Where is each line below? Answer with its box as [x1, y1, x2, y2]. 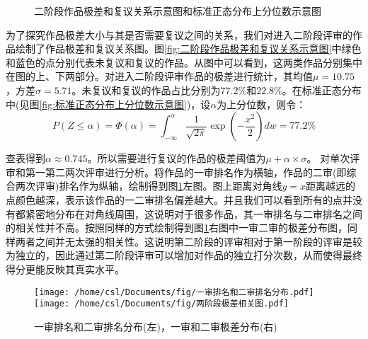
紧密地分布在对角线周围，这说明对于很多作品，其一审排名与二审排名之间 [25, 206, 362, 221]
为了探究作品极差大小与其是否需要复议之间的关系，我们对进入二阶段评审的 [6, 27, 352, 42]
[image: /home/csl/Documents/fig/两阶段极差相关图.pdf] [34, 299, 289, 309]
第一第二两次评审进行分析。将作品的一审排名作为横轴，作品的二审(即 [25, 164, 347, 179]
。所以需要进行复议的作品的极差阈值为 [87, 151, 266, 166]
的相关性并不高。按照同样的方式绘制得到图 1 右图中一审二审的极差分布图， [6, 220, 347, 235]
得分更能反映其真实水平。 [6, 261, 125, 276]
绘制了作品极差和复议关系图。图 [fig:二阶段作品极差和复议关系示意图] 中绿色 [15, 41, 362, 56]
